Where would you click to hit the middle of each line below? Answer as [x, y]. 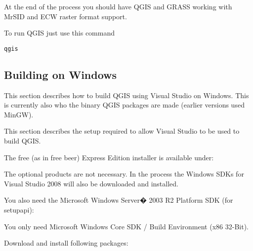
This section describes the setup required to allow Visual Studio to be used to [122, 131]
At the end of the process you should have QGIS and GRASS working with [118, 6]
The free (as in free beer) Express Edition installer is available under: [109, 157]
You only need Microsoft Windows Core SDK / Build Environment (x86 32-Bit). [126, 226]
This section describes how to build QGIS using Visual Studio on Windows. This [126, 95]
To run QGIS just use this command [59, 33]
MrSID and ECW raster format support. [65, 16]
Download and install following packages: [66, 243]
